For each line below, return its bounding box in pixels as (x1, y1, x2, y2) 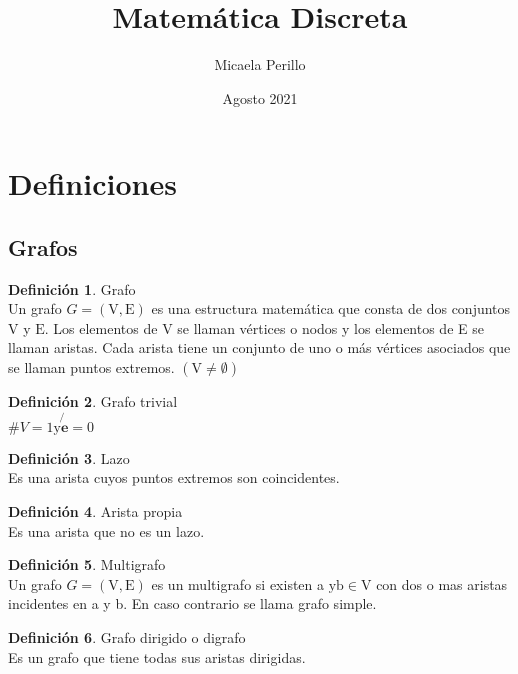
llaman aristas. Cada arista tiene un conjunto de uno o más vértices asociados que (8, 337, 511, 358)
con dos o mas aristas (376, 573, 508, 594)
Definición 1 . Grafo (8, 278, 136, 299)
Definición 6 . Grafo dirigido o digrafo (8, 627, 246, 648)
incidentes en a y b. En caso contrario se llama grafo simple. (8, 593, 377, 614)
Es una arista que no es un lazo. (8, 520, 205, 541)
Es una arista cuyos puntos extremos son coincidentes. (8, 467, 340, 488)
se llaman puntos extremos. (8, 357, 175, 378)
